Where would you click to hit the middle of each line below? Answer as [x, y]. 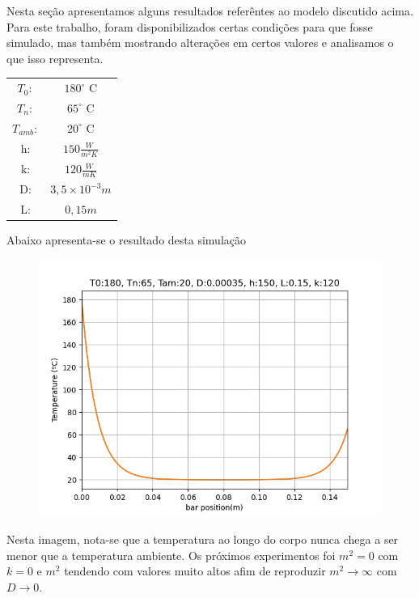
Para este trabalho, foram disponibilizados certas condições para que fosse [190, 26]
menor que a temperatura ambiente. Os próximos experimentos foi [171, 555]
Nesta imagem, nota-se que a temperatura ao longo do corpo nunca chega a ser [203, 539]
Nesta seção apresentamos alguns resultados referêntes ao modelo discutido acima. [210, 11]
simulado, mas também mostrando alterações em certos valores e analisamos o [200, 42]
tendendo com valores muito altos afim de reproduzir [195, 571]
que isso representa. [55, 58]
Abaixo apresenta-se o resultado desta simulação [126, 240]
